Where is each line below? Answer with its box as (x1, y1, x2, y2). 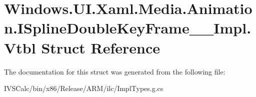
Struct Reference (41, 37, 160, 57)
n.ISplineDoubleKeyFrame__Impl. (4, 17, 251, 38)
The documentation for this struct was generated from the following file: (4, 66, 225, 76)
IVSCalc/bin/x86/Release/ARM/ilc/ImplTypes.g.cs (4, 83, 163, 93)
